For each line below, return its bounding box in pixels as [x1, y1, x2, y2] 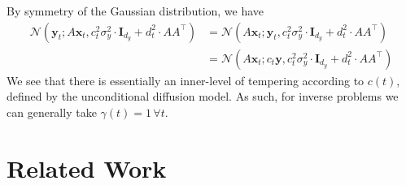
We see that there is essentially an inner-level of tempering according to [7, 71, 365, 88]
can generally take [7, 103, 97, 120]
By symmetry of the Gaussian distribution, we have [7, 2, 264, 19]
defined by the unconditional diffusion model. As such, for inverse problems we [7, 88, 399, 105]
